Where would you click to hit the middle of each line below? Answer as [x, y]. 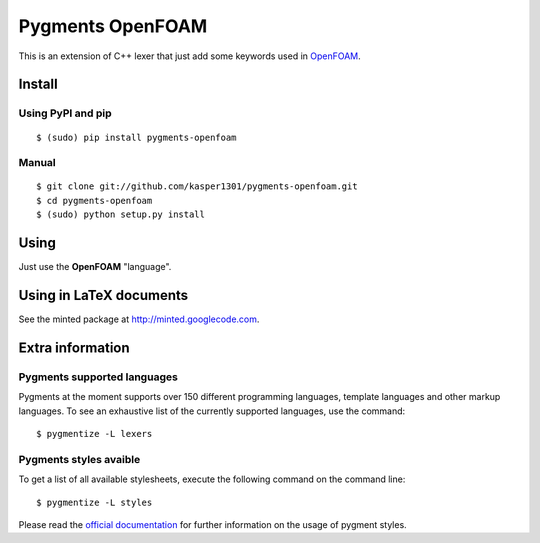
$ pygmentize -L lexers [94, 433]
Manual [37, 163]
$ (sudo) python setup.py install [120, 214]
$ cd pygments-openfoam [94, 200]
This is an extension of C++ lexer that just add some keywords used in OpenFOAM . [190, 56]
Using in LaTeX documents [103, 295]
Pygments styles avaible [79, 459]
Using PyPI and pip [65, 113]
